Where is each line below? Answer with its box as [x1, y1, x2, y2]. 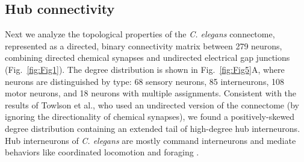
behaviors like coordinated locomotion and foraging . [5, 146, 199, 158]
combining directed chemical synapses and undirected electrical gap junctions [5, 51, 290, 64]
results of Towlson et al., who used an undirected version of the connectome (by [5, 98, 299, 111]
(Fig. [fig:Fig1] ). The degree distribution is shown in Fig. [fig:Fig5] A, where [5, 63, 285, 75]
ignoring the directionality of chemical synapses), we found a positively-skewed [5, 110, 295, 123]
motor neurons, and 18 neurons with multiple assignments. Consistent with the [5, 87, 297, 99]
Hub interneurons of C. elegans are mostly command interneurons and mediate [5, 134, 296, 146]
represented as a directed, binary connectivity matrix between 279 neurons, [5, 39, 282, 52]
